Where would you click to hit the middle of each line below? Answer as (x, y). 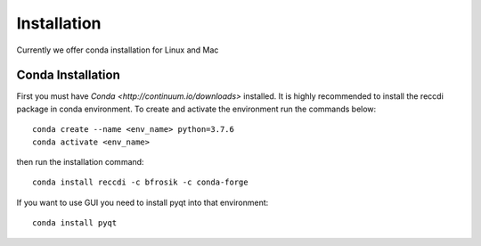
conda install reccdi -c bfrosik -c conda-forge (140, 182)
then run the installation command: (80, 162)
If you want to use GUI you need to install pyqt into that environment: (143, 202)
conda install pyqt (75, 223)
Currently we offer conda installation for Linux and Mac (118, 50)
